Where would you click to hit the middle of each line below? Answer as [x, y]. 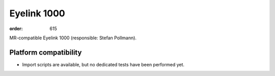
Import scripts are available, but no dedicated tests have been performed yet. [103, 64]
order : [16, 29]
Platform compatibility [46, 52]
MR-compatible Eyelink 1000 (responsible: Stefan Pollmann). [73, 38]
